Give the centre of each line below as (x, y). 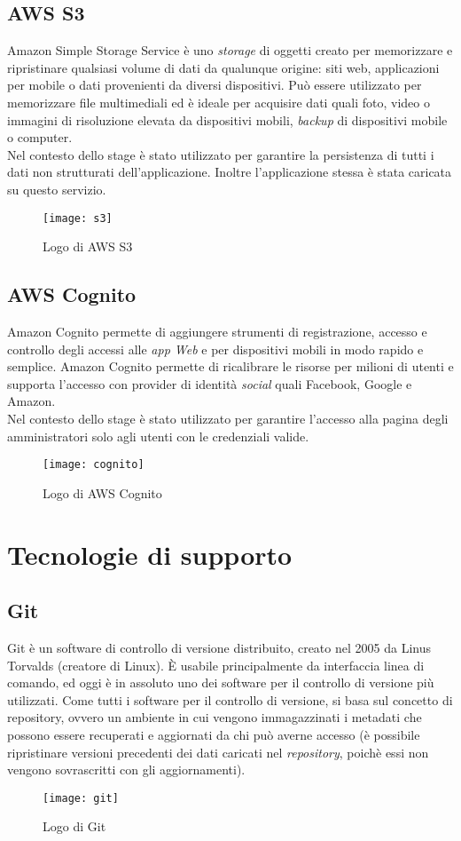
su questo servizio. (57, 189)
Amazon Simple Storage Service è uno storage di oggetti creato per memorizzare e (230, 50)
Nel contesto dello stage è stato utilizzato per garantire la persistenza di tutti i (221, 154)
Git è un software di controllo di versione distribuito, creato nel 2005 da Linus (219, 647)
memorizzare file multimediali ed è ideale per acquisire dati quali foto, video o (219, 102)
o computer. (40, 137)
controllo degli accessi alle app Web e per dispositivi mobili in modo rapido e (215, 349)
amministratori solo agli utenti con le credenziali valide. (158, 436)
